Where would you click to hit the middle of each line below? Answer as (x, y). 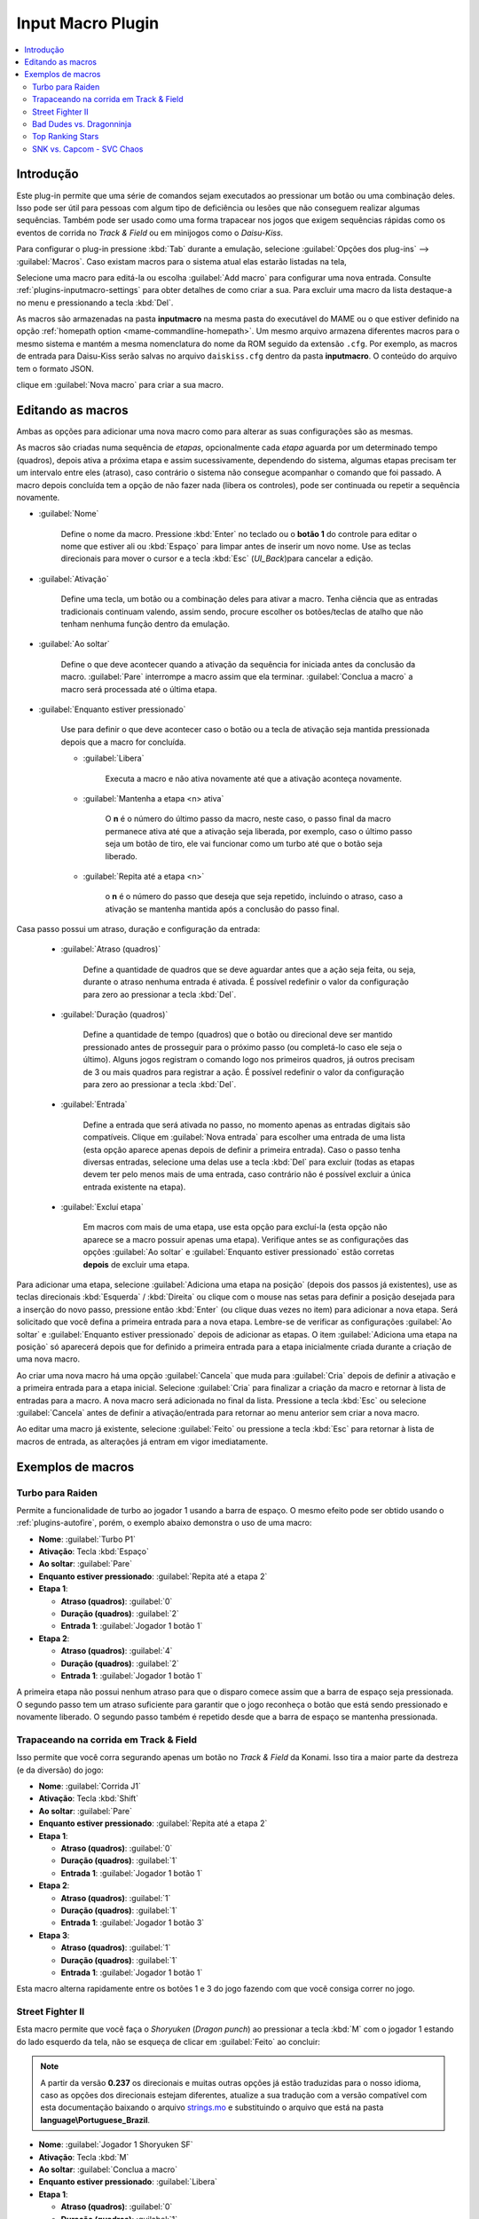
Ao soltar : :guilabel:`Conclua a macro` (108, 2169)
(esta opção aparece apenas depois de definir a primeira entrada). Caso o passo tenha (242, 1149)
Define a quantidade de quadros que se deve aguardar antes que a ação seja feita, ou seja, (249, 969)
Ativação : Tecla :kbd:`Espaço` (94, 1552)
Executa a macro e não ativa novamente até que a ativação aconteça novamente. (254, 778)
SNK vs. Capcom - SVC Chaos (88, 149)
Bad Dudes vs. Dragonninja (82, 123)
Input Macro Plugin (88, 23)
